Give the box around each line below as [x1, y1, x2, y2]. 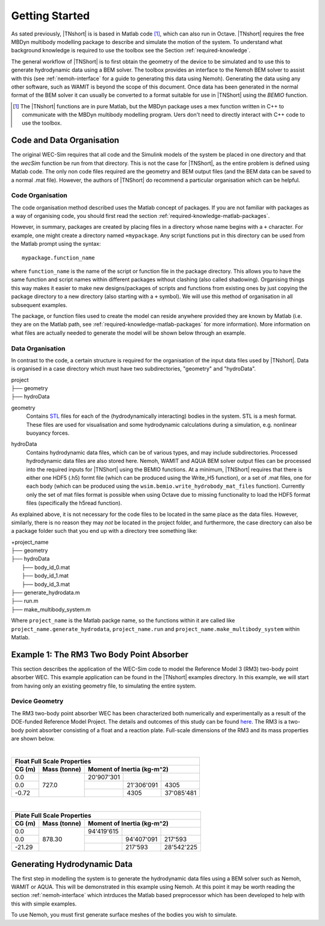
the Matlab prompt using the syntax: [11, 240, 101, 247]
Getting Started [11, 9, 90, 22]
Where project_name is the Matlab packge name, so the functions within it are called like [11, 617, 235, 624]
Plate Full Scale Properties [14, 812, 91, 820]
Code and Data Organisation [11, 135, 120, 146]
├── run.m [11, 597, 39, 604]
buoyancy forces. [26, 429, 70, 437]
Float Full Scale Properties [14, 757, 91, 765]
